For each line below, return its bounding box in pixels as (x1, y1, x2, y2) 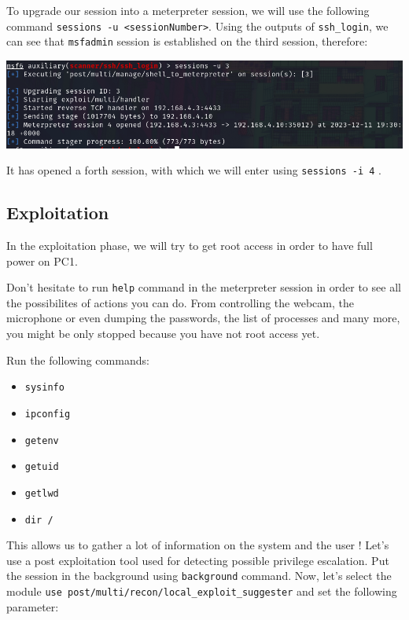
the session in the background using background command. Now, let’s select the (6, 567, 392, 584)
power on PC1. (6, 252, 78, 269)
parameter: (6, 598, 59, 614)
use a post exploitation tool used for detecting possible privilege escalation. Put (6, 552, 389, 568)
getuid (24, 461, 59, 473)
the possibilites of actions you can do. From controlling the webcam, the (6, 294, 354, 310)
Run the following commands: (6, 351, 149, 368)
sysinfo (24, 382, 64, 394)
